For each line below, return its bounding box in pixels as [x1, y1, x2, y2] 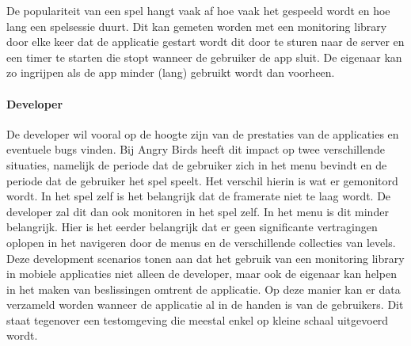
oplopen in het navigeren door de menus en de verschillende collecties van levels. [6, 234, 396, 250]
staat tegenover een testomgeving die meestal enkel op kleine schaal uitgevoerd [6, 311, 389, 328]
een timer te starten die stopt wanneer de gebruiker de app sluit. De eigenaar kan [6, 48, 402, 65]
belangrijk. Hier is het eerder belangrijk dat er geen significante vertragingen [6, 219, 378, 235]
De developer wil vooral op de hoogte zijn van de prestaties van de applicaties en [6, 125, 399, 142]
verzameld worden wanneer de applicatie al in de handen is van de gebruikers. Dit [6, 296, 404, 313]
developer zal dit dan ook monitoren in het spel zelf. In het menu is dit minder [6, 203, 389, 219]
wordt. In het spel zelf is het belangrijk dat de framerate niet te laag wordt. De [6, 188, 391, 204]
